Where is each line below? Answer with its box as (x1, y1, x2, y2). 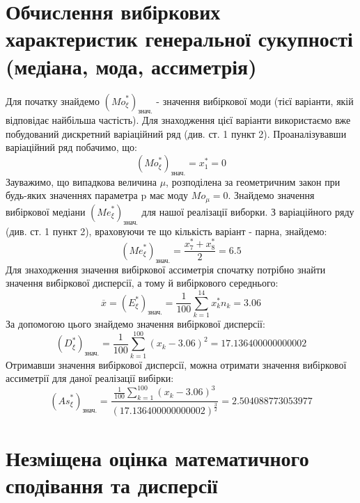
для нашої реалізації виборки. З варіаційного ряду (141, 204, 354, 218)
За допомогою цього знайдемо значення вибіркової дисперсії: (6, 316, 265, 330)
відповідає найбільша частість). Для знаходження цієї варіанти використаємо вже (6, 113, 351, 127)
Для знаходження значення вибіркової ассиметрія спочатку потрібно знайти (6, 262, 326, 276)
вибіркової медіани (6, 204, 86, 218)
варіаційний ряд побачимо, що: (6, 140, 137, 154)
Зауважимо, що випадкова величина (6, 174, 157, 189)
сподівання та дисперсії (6, 470, 218, 499)
